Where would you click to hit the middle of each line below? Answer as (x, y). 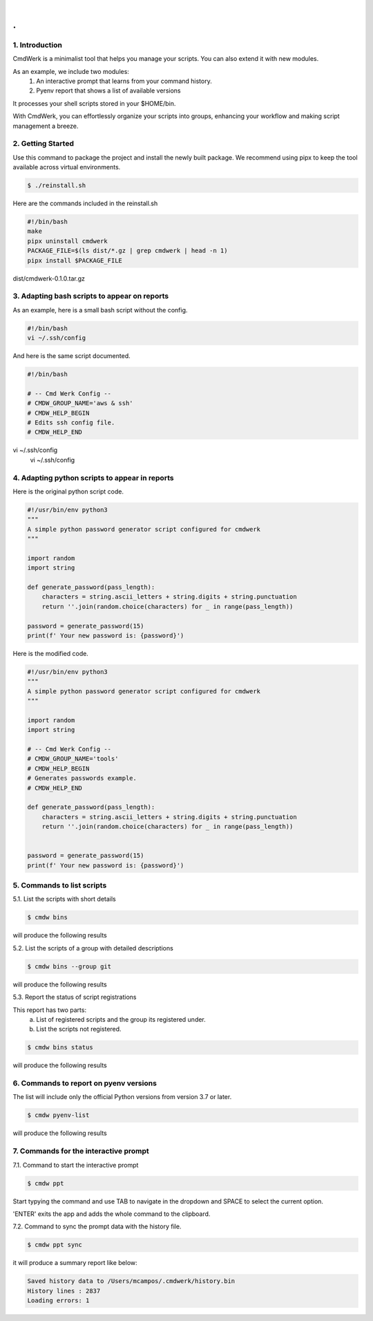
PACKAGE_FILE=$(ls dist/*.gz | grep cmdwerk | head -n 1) (127, 251)
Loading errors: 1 (58, 1301)
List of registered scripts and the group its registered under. (121, 1019)
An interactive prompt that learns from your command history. (124, 81)
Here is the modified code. (51, 653)
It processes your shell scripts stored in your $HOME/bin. (94, 103)
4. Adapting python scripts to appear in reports (93, 478)
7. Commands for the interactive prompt (81, 1151)
